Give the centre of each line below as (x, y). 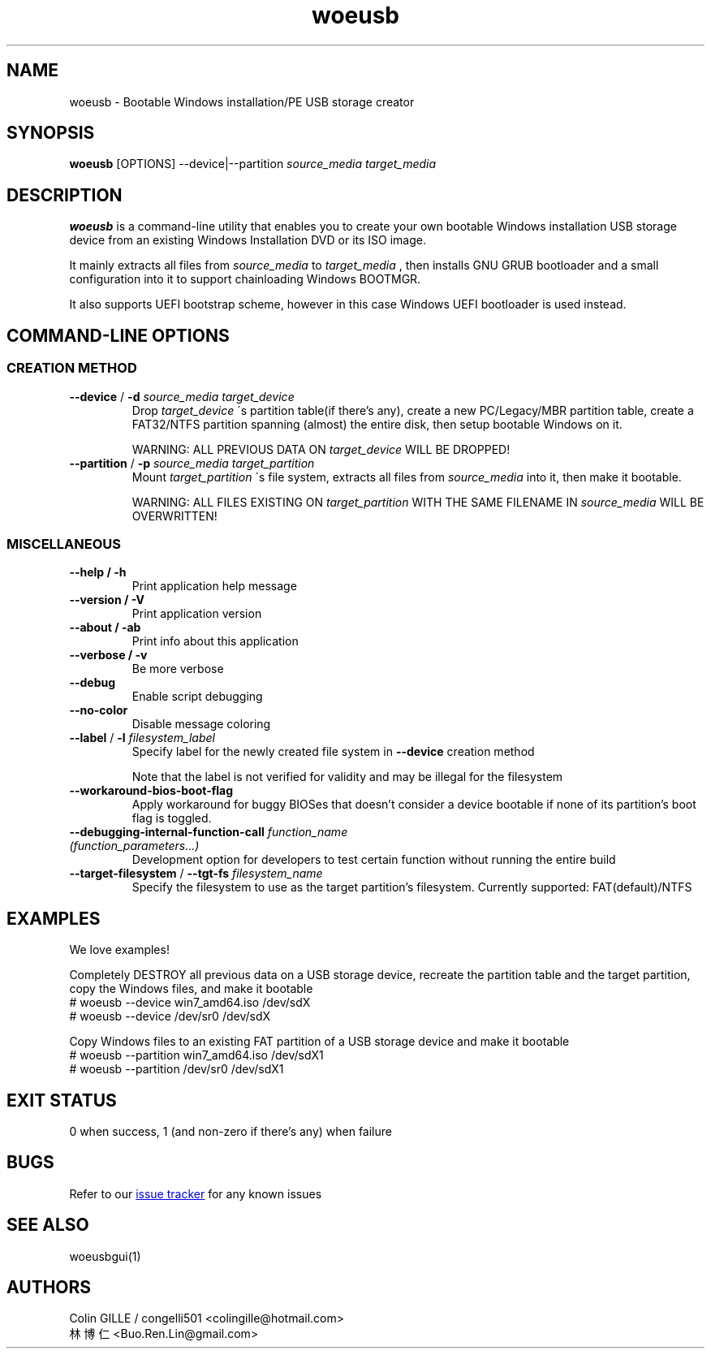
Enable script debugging (197, 697)
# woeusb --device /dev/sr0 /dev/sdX (170, 1016)
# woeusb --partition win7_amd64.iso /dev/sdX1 (196, 1055)
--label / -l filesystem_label (142, 738)
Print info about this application (215, 641)
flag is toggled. (172, 818)
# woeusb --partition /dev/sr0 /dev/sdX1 (177, 1069)
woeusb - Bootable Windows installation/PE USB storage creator (242, 101)
